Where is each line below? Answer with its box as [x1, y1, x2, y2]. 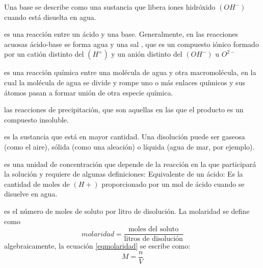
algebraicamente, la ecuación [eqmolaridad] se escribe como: [4, 240, 191, 251]
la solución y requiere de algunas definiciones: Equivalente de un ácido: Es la [4, 168, 243, 179]
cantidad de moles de [4, 178, 70, 189]
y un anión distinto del [111, 48, 182, 59]
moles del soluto [128, 226, 179, 233]
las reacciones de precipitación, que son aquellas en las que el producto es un [4, 104, 244, 115]
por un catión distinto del [4, 48, 84, 59]
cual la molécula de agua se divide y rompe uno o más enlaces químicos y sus [4, 77, 245, 87]
